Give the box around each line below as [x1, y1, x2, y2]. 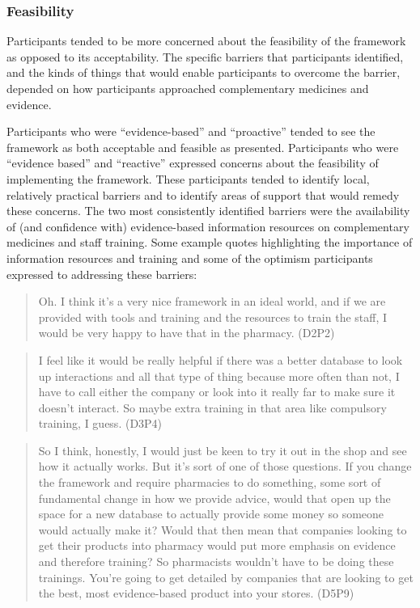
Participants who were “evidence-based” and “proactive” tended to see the [6, 123, 375, 140]
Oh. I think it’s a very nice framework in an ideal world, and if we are [38, 293, 386, 310]
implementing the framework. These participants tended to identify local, [6, 170, 370, 187]
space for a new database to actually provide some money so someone [38, 505, 384, 522]
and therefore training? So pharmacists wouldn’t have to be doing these [38, 553, 394, 570]
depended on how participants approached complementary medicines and [6, 80, 369, 96]
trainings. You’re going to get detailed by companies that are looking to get [38, 568, 414, 585]
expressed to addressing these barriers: [6, 265, 197, 282]
